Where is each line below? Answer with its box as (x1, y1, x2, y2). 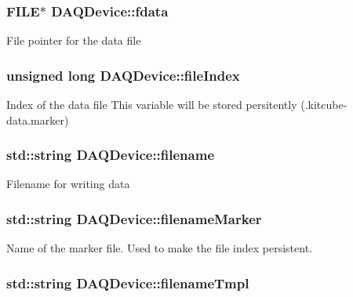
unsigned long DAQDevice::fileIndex (6, 65, 240, 85)
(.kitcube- (300, 96, 348, 113)
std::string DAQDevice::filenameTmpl (6, 273, 249, 292)
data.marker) (6, 111, 69, 128)
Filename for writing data (6, 176, 130, 192)
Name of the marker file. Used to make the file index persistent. (6, 240, 312, 256)
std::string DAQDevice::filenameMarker (6, 208, 262, 228)
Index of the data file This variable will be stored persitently (6, 96, 297, 113)
